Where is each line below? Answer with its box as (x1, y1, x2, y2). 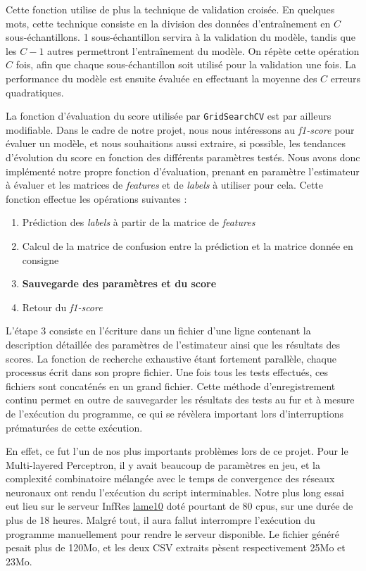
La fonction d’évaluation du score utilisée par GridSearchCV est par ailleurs (6, 108, 332, 123)
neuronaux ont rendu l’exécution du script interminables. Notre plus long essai (6, 484, 344, 499)
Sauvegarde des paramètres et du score (22, 276, 217, 291)
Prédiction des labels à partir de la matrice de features (22, 215, 255, 230)
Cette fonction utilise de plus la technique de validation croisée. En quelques (6, 2, 335, 16)
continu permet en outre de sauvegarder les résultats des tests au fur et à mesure (6, 392, 355, 407)
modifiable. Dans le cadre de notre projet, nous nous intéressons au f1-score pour (6, 122, 355, 137)
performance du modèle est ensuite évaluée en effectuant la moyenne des (6, 70, 317, 85)
